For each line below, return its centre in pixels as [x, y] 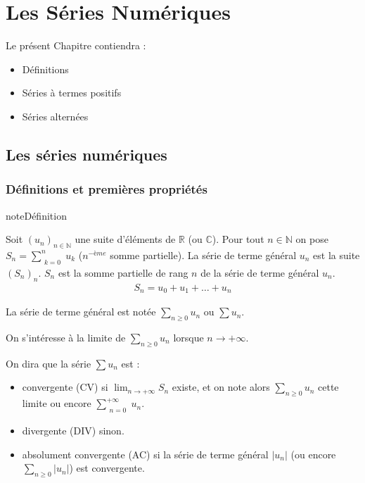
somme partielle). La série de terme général [203, 255]
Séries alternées [55, 116]
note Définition [36, 215]
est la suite [337, 255]
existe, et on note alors [221, 387]
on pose [312, 239]
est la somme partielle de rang [123, 272]
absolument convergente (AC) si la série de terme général [145, 454]
